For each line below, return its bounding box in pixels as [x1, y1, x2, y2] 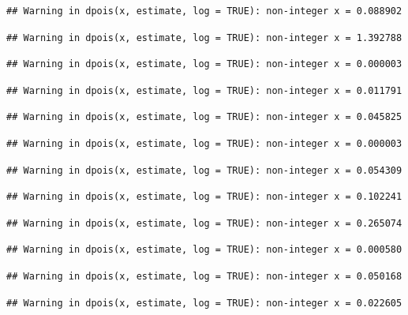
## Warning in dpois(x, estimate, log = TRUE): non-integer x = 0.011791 [6, 84, 402, 96]
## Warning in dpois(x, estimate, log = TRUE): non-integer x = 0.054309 [6, 164, 402, 176]
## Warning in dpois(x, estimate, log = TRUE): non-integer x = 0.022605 [6, 297, 402, 309]
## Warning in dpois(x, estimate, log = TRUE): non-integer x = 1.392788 [6, 32, 402, 43]
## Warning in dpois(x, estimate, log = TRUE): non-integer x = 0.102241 [6, 191, 402, 203]
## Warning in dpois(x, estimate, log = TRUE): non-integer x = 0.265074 [6, 217, 402, 229]
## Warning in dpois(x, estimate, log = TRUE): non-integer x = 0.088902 [6, 6, 402, 17]
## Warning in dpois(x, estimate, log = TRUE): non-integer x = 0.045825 [6, 111, 402, 123]
